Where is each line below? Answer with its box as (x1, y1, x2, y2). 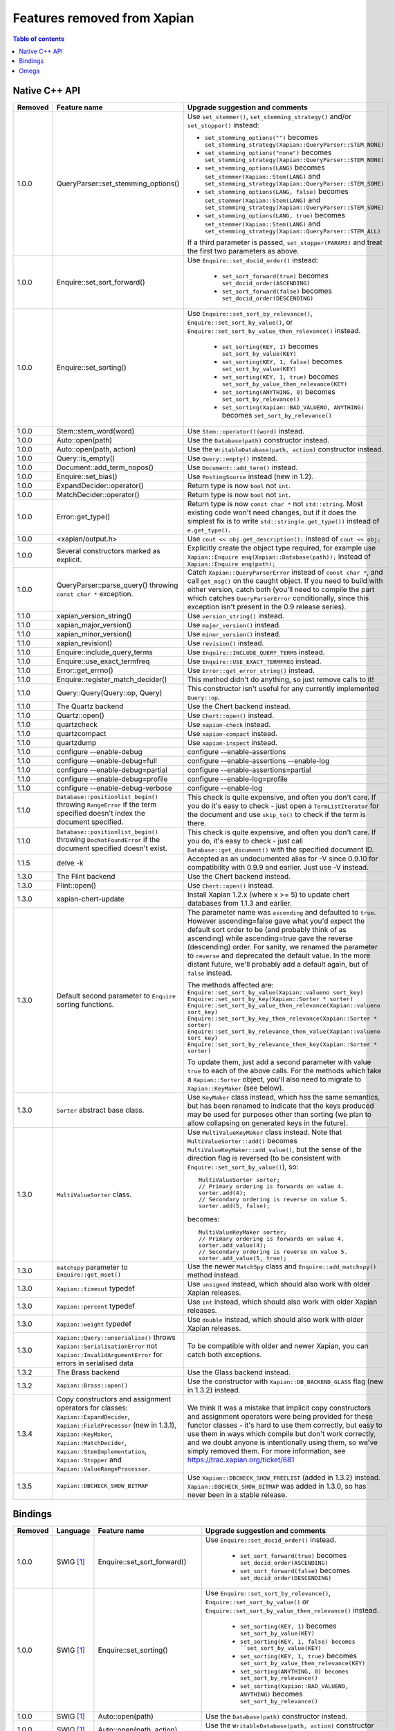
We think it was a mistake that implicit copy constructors (187, 1403, 371, 1412)
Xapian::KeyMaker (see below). (187, 1083, 284, 1093)
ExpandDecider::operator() (56, 481, 144, 490)
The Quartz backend (56, 701, 124, 711)
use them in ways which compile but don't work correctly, (187, 1428, 376, 1438)
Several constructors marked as (56, 546, 160, 556)
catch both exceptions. (187, 1349, 262, 1359)
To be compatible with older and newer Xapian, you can (187, 1340, 369, 1350)
